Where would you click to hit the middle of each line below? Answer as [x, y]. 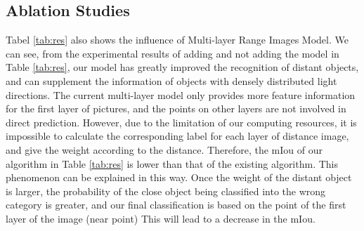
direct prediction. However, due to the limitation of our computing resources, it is [181, 122]
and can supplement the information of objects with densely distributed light [171, 80]
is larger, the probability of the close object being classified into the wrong [166, 191]
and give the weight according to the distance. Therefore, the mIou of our [164, 149]
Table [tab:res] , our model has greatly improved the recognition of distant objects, [182, 67]
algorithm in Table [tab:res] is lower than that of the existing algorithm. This [172, 163]
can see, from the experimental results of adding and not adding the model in [173, 53]
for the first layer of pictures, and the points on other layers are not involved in [176, 108]
